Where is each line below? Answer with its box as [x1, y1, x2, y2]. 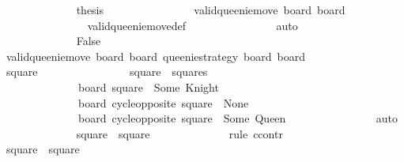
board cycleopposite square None [77, 94, 249, 111]
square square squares [6, 63, 208, 80]
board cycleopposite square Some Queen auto [77, 110, 398, 126]
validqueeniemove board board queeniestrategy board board [6, 47, 305, 64]
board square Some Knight [77, 78, 219, 95]
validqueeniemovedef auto [87, 17, 298, 33]
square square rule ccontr [76, 125, 283, 141]
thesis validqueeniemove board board [76, 2, 345, 17]
